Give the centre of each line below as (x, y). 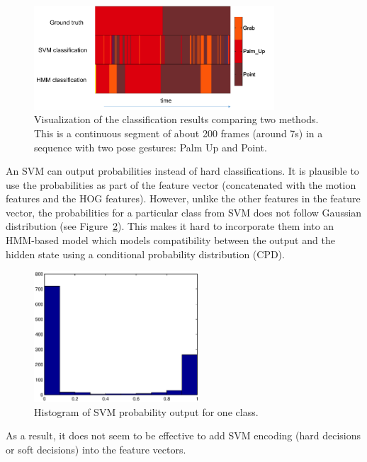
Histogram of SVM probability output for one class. (146, 411)
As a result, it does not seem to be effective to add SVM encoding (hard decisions (183, 435)
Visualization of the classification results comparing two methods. (176, 119)
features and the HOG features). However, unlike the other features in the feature (183, 198)
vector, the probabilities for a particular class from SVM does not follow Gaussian (184, 212)
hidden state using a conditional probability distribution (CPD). (145, 254)
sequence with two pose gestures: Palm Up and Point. (151, 147)
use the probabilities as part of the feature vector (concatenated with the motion (181, 184)
